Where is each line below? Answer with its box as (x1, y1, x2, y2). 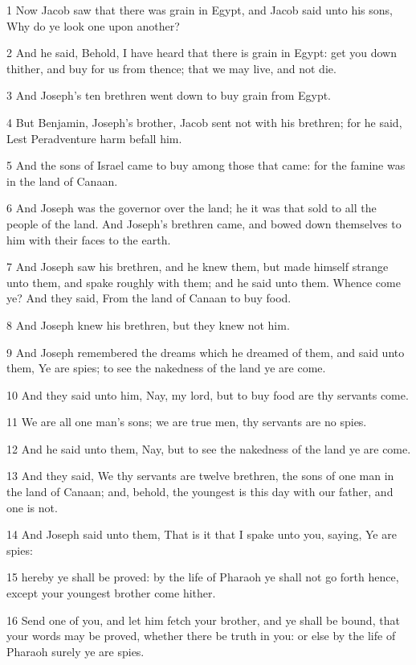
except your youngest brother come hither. (6, 585, 216, 601)
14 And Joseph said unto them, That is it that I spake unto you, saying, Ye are (6, 526, 397, 543)
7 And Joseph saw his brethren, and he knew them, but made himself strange (6, 258, 389, 275)
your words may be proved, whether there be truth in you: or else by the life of (6, 627, 396, 644)
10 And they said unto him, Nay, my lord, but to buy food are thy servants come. (6, 386, 409, 403)
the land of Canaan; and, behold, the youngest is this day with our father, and (6, 483, 394, 500)
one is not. (6, 499, 58, 515)
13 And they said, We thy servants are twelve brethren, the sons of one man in (6, 467, 394, 484)
